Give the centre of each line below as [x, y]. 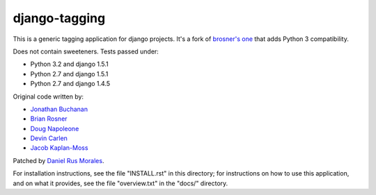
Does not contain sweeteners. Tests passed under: [86, 51]
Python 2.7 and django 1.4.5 [70, 84]
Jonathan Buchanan [59, 109]
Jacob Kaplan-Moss [59, 148]
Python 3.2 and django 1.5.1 [69, 64]
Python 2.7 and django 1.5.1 [69, 74]
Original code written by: [48, 96]
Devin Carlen [49, 138]
